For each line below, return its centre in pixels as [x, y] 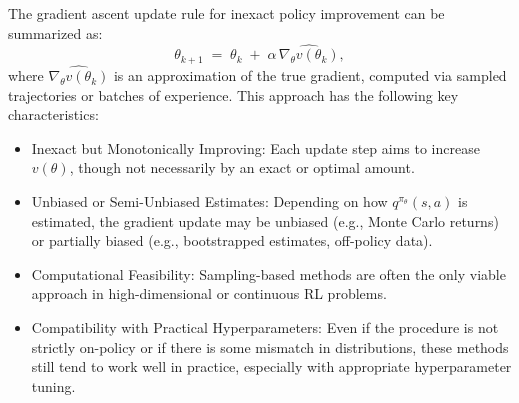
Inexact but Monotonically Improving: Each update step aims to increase [255, 147]
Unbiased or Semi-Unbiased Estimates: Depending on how [209, 201]
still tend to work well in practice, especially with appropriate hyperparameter [271, 366]
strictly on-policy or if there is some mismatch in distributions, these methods [270, 346]
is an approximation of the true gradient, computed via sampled [310, 75]
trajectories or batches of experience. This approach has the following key [233, 94]
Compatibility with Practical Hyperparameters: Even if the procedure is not [265, 327]
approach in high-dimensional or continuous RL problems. [209, 293]
